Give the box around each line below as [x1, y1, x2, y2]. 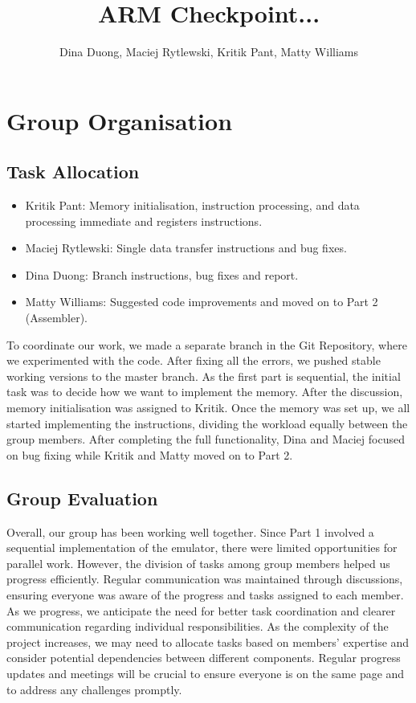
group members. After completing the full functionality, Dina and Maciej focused [6, 431, 405, 448]
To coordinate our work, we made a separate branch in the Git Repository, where [6, 336, 407, 353]
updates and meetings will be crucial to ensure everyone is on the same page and [6, 664, 405, 681]
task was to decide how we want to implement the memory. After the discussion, [6, 383, 403, 400]
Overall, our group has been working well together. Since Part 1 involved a [6, 523, 374, 540]
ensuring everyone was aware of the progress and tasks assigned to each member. [6, 587, 404, 603]
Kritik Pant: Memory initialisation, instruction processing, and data [25, 197, 360, 214]
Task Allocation [6, 159, 140, 184]
